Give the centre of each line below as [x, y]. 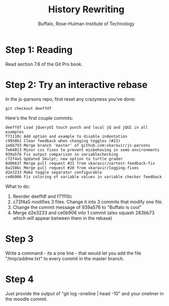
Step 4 [20, 279]
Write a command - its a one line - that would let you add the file [73, 253]
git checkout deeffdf [29, 108]
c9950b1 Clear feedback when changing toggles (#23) [63, 141]
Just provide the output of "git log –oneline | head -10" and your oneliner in [85, 293]
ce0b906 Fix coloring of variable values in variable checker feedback [83, 177]
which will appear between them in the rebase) [62, 218]
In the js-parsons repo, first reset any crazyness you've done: [71, 99]
